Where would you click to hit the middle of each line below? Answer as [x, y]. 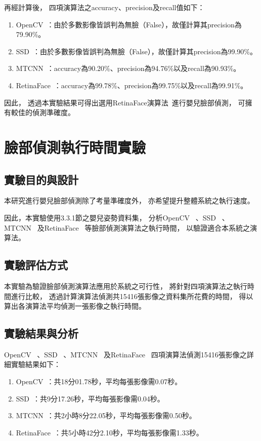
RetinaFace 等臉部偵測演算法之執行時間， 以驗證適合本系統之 [147, 227]
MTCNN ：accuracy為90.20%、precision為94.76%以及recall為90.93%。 [128, 68]
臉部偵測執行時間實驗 [75, 147]
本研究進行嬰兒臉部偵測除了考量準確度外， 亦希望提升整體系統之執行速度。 [129, 200]
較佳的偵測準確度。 [43, 112]
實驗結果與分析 [41, 333]
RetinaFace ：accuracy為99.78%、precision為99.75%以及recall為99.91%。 [132, 85]
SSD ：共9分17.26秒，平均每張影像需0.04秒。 [90, 398]
